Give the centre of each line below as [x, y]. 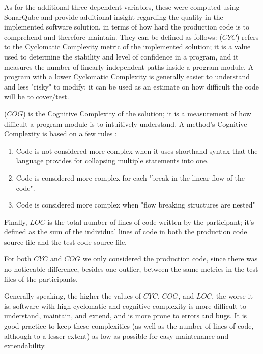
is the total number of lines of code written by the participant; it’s [151, 222]
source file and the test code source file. [65, 241]
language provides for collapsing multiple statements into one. [112, 160]
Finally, [16, 222]
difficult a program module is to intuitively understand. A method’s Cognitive [126, 123]
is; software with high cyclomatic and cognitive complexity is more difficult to [125, 305]
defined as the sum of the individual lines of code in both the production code [126, 232]
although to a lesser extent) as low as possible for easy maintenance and [116, 335]
